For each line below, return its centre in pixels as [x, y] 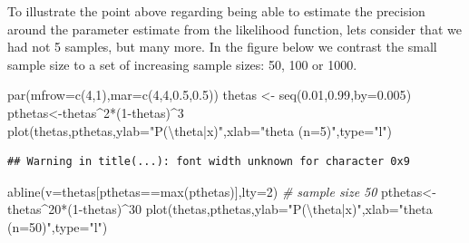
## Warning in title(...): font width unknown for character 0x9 [209, 162]
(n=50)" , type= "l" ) [58, 226]
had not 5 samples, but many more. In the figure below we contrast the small [222, 47]
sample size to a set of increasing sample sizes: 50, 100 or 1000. [182, 64]
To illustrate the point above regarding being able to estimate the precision [216, 11]
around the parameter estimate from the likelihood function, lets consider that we [234, 29]
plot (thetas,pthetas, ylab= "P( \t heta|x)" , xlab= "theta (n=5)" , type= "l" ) [200, 130]
